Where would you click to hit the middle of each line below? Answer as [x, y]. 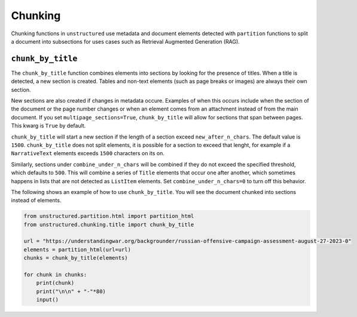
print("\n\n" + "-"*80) [71, 291]
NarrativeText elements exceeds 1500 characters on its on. [88, 153]
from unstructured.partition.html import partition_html [109, 216]
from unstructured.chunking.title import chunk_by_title [109, 224]
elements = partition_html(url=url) [77, 250]
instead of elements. [36, 201]
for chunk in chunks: [55, 275]
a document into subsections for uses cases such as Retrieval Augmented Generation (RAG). [126, 41]
